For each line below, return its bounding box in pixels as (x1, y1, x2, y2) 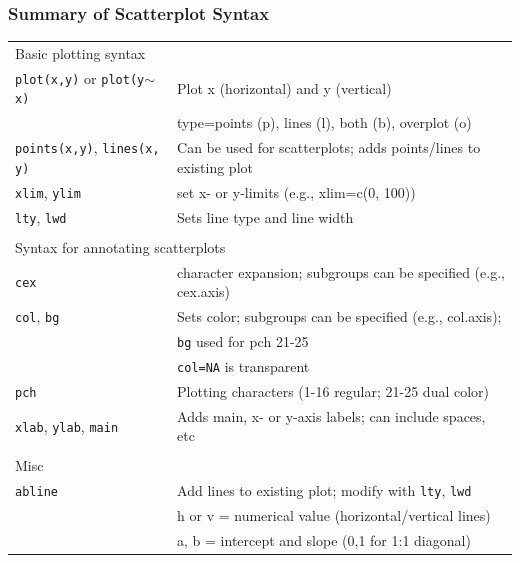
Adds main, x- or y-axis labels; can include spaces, (177, 405, 486, 426)
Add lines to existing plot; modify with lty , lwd (177, 480, 472, 501)
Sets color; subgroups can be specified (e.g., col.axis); (177, 306, 502, 327)
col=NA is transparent (177, 355, 310, 376)
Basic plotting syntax (15, 42, 146, 63)
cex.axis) (177, 281, 231, 302)
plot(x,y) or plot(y (15, 67, 145, 88)
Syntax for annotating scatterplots (15, 236, 226, 257)
